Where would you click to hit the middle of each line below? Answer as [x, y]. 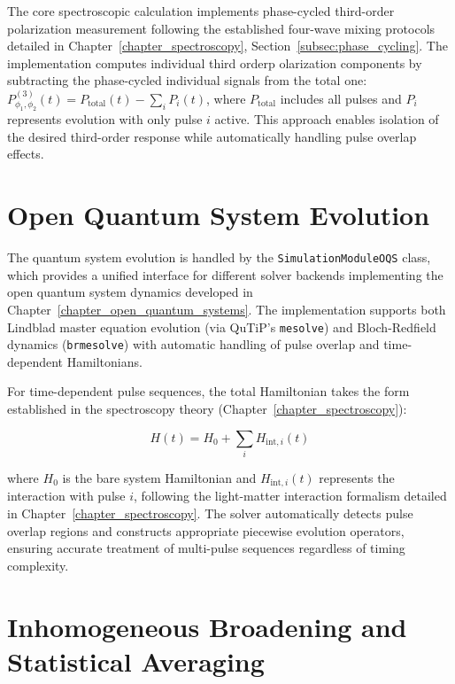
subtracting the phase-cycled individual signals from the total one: [187, 80]
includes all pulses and [341, 98]
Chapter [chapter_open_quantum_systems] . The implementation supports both [227, 309]
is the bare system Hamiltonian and [159, 477]
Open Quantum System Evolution [219, 215]
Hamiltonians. [104, 361]
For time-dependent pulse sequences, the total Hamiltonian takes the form [208, 391]
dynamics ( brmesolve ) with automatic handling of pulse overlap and [193, 344]
